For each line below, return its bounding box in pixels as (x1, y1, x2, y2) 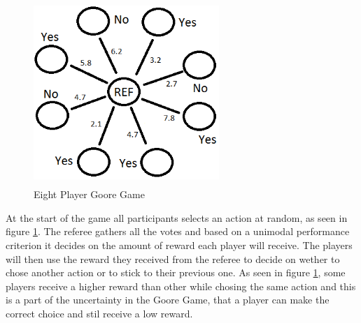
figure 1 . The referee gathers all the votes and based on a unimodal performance (6, 224, 350, 239)
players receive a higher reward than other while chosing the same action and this (6, 278, 356, 293)
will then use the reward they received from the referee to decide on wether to (6, 251, 340, 266)
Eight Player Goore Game (34, 187, 145, 202)
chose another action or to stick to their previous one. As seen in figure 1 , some (6, 265, 346, 280)
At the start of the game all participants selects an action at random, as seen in (6, 210, 348, 225)
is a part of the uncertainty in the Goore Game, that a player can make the (6, 292, 330, 307)
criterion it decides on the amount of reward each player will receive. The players (6, 237, 353, 252)
